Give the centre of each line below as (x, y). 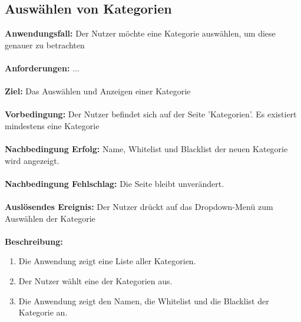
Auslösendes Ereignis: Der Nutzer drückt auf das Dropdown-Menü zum (139, 207)
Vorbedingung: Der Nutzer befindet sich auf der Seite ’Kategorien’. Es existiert (151, 114)
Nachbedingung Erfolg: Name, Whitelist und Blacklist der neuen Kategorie (146, 149)
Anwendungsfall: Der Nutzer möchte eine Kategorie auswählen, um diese (140, 33)
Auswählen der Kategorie (50, 218)
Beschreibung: (34, 241)
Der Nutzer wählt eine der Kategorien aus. (95, 281)
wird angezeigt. (32, 160)
